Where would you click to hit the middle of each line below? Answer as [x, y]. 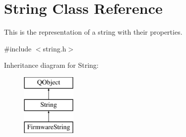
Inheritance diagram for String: [51, 65]
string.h [55, 48]
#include [18, 48]
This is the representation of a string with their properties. [93, 32]
